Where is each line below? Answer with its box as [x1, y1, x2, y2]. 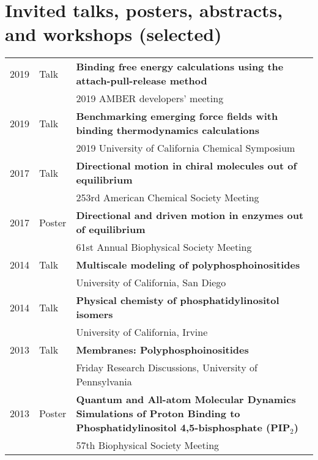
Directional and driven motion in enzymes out [76, 208, 304, 223]
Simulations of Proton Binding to [76, 406, 240, 421]
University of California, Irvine [76, 325, 208, 339]
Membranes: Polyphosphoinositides [76, 343, 249, 357]
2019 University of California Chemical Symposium [76, 141, 295, 155]
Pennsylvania [76, 374, 132, 389]
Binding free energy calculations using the [76, 59, 284, 74]
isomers [76, 307, 113, 322]
